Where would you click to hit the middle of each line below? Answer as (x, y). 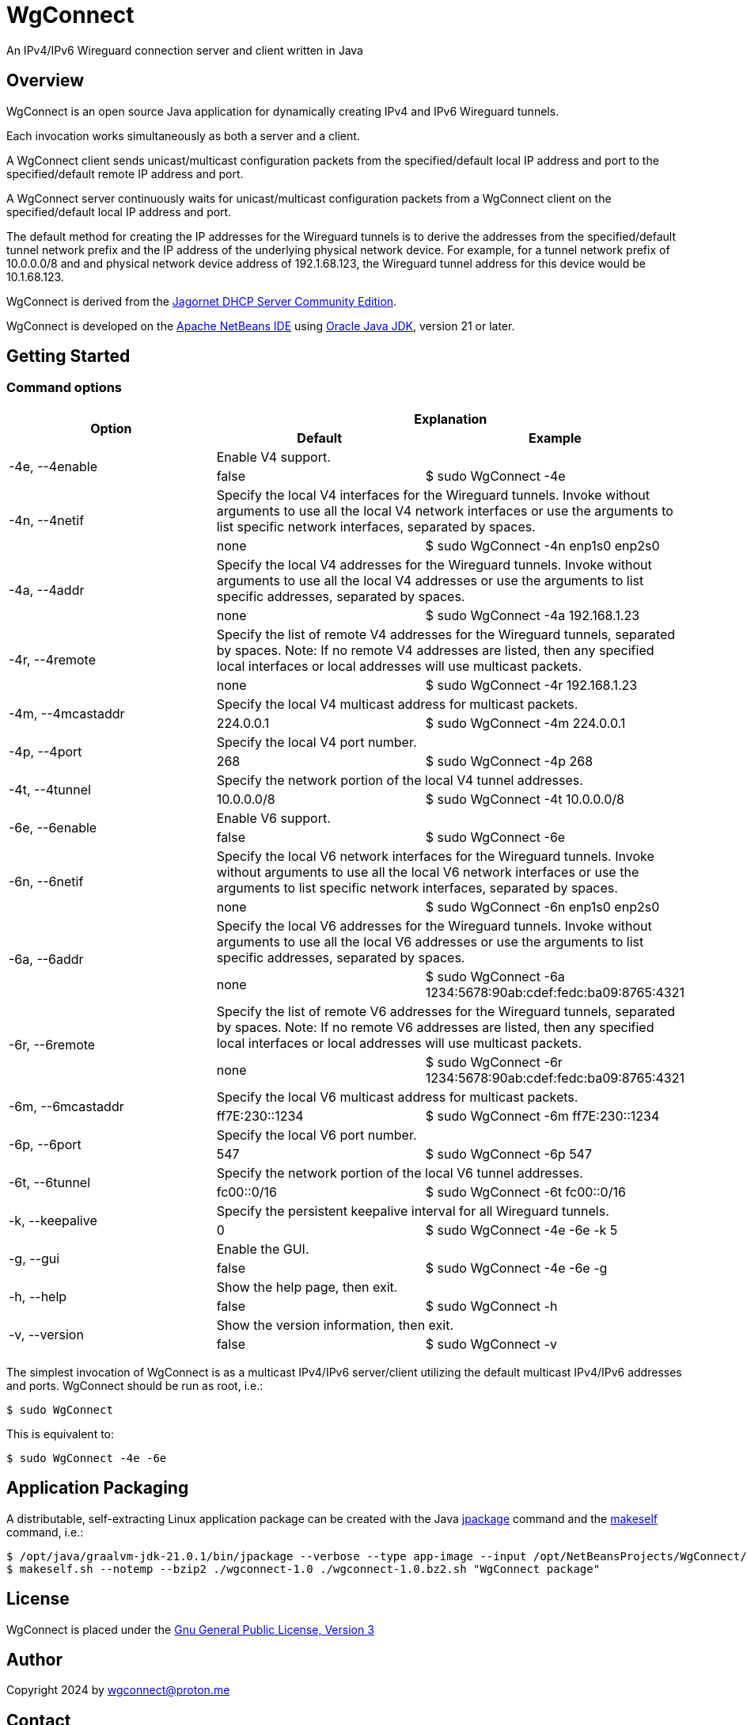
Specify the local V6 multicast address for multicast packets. (397, 1097)
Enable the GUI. (263, 1249)
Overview (46, 81)
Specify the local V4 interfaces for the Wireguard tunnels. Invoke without (433, 495)
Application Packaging (98, 1488)
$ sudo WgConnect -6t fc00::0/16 (525, 1192)
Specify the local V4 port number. (317, 742)
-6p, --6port (45, 1144)
